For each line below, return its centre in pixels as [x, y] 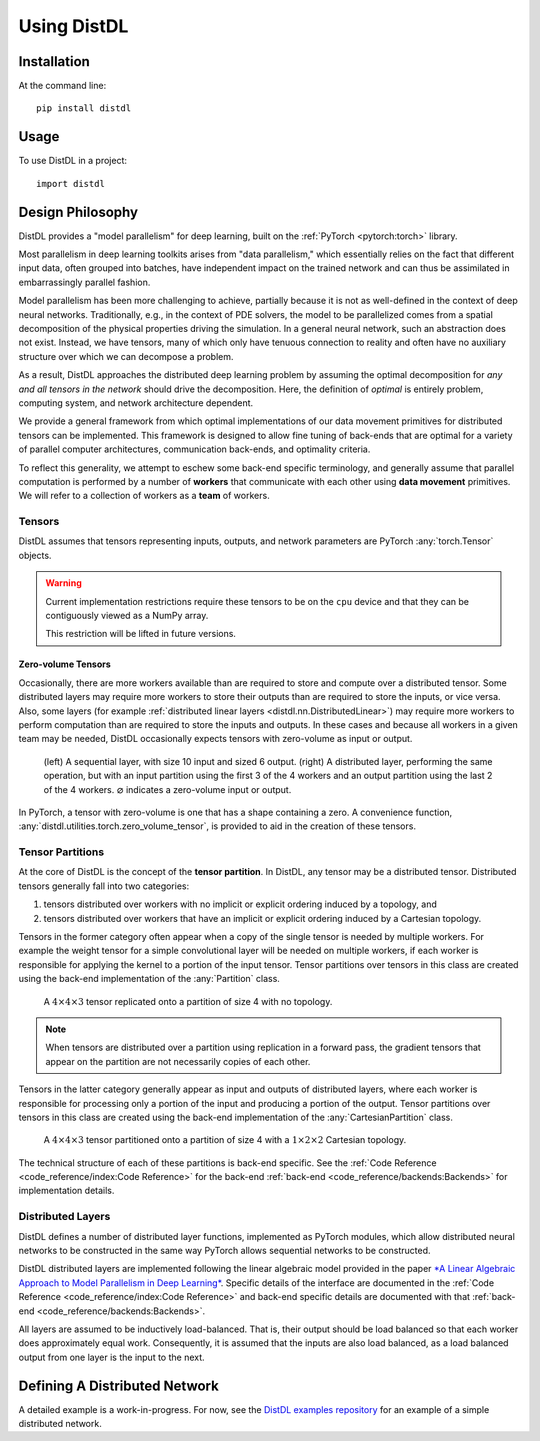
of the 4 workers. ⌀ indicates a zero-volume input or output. [167, 789]
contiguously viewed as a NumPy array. [127, 615]
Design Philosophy [78, 211]
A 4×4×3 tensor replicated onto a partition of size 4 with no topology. [188, 1001]
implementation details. [66, 1191]
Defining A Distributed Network [118, 1385]
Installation [54, 61]
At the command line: [62, 86]
